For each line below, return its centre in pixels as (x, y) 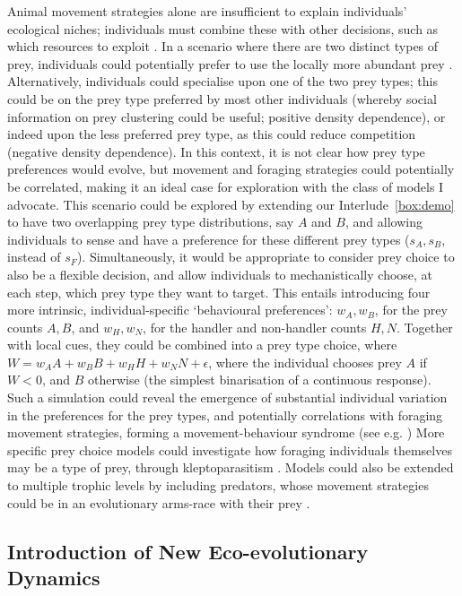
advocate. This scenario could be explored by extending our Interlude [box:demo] (231, 204)
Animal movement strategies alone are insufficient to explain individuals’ (207, 11)
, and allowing (384, 222)
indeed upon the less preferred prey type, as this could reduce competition (212, 134)
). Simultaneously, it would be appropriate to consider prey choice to (266, 257)
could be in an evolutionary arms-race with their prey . (159, 502)
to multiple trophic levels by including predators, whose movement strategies (218, 485)
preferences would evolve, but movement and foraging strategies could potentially (231, 169)
